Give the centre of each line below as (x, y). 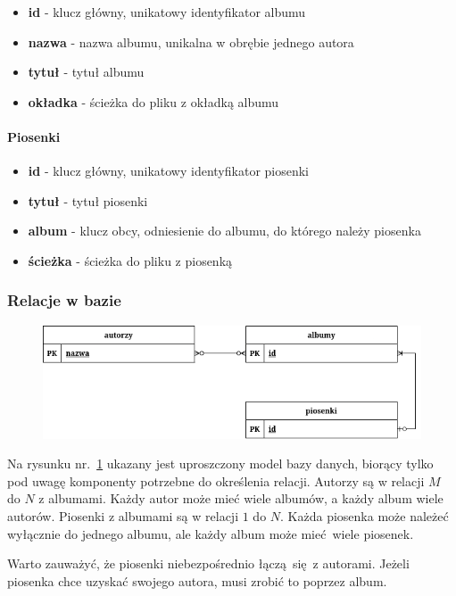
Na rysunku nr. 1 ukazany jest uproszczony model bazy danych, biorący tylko (220, 464)
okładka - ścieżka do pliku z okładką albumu (153, 101)
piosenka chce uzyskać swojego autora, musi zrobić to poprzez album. (197, 580)
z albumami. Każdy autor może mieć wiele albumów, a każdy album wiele (241, 498)
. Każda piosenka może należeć (365, 516)
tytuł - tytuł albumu (86, 72)
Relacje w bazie (64, 300)
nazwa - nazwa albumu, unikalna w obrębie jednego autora (191, 41)
